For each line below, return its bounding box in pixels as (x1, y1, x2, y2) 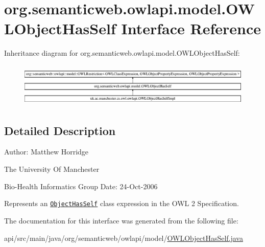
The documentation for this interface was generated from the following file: (4, 215, 238, 226)
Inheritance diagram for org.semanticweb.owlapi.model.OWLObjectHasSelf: (4, 48, 240, 58)
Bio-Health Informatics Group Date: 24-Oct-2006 (4, 181, 158, 191)
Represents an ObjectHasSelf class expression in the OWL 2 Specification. (4, 198, 239, 209)
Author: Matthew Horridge (4, 146, 89, 157)
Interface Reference (121, 18, 261, 39)
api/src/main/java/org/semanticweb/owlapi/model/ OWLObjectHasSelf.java (4, 232, 243, 243)
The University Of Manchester (4, 164, 100, 174)
